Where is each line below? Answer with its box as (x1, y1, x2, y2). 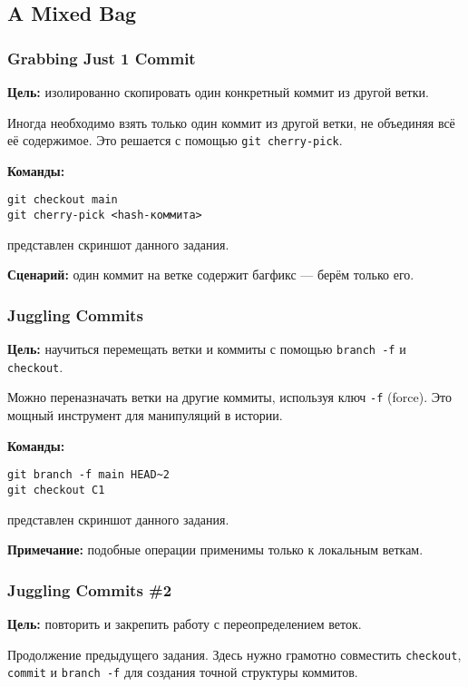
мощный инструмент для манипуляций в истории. (7, 406, 283, 425)
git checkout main (7, 193, 118, 207)
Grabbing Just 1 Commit (7, 46, 196, 69)
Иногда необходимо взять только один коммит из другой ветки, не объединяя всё (7, 113, 455, 132)
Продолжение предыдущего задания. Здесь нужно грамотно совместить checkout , (7, 644, 462, 663)
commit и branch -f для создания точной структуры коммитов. (7, 662, 358, 682)
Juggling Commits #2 (7, 578, 172, 601)
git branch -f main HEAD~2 (7, 468, 170, 482)
